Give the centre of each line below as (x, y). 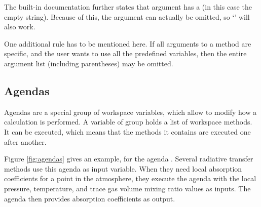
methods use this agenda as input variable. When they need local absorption (123, 168)
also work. (20, 27)
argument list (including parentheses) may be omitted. (89, 63)
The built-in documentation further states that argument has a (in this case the (128, 7)
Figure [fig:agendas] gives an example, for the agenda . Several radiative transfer (129, 159)
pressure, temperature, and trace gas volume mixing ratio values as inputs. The (127, 188)
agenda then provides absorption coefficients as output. (90, 198)
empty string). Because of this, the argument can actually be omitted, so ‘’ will (127, 16)
